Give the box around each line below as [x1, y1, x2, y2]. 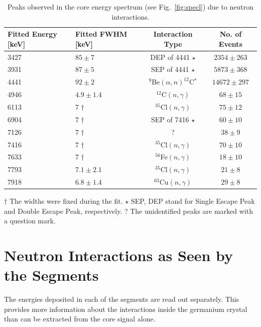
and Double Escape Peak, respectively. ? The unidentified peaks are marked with [4, 205, 253, 216]
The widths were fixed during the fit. [9, 196, 123, 206]
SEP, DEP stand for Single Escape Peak [130, 196, 255, 206]
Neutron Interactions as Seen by [4, 245, 233, 266]
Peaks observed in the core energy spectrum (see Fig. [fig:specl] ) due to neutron [7, 2, 254, 12]
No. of [219, 29, 242, 39]
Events [218, 38, 242, 49]
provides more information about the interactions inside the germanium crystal [4, 303, 247, 314]
